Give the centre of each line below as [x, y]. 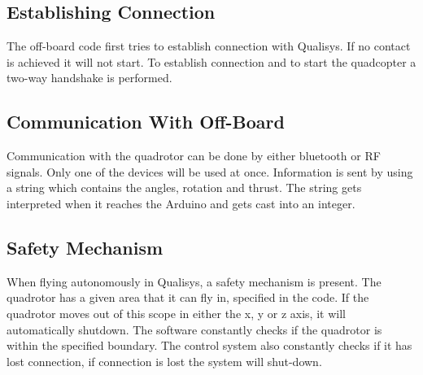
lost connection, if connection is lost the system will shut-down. [164, 361]
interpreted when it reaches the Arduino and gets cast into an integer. [181, 203]
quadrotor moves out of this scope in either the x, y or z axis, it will [176, 313]
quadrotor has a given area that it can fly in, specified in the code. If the [188, 297]
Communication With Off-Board [146, 122]
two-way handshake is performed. [89, 78]
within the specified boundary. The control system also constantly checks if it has [209, 345]
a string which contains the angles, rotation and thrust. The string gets [184, 187]
